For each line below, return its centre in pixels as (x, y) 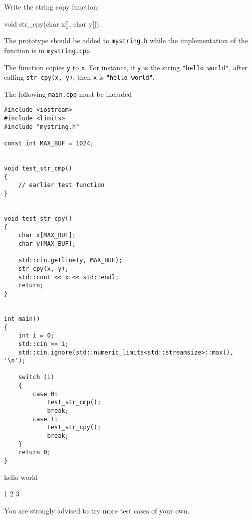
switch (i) (36, 377)
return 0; (35, 453)
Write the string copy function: (52, 7)
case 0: (45, 394)
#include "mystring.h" (42, 127)
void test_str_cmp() (38, 169)
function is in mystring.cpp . (48, 50)
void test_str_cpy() (38, 219)
